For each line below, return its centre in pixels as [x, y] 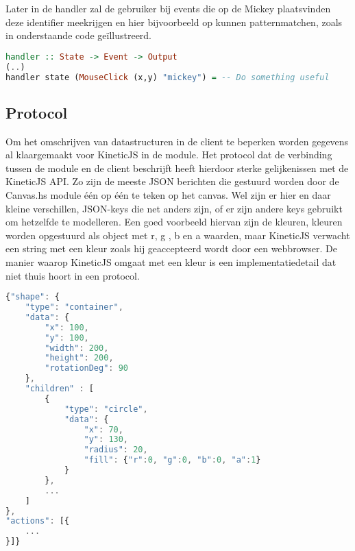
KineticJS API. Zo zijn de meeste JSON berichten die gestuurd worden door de [172, 181]
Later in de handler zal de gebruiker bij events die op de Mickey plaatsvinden [168, 8]
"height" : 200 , [79, 358]
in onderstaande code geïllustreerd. [79, 35]
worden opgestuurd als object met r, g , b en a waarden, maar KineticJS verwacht [178, 235]
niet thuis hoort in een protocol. [73, 275]
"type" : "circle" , [106, 409]
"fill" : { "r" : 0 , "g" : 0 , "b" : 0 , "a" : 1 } [172, 460]
